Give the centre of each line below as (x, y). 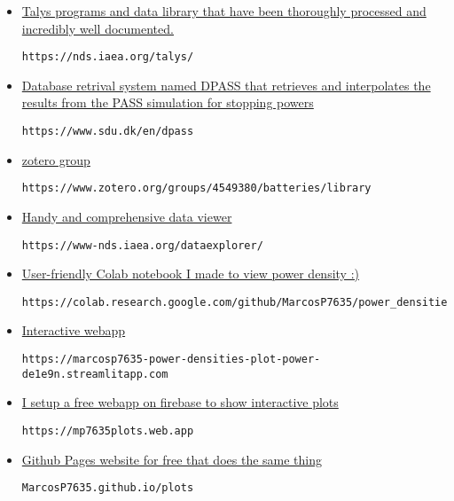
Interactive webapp (74, 330)
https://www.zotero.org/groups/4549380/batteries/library (196, 188)
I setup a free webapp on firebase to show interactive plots (180, 402)
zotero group (56, 159)
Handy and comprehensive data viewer (127, 216)
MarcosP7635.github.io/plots (108, 488)
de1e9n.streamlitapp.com (95, 374)
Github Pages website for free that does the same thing (172, 459)
